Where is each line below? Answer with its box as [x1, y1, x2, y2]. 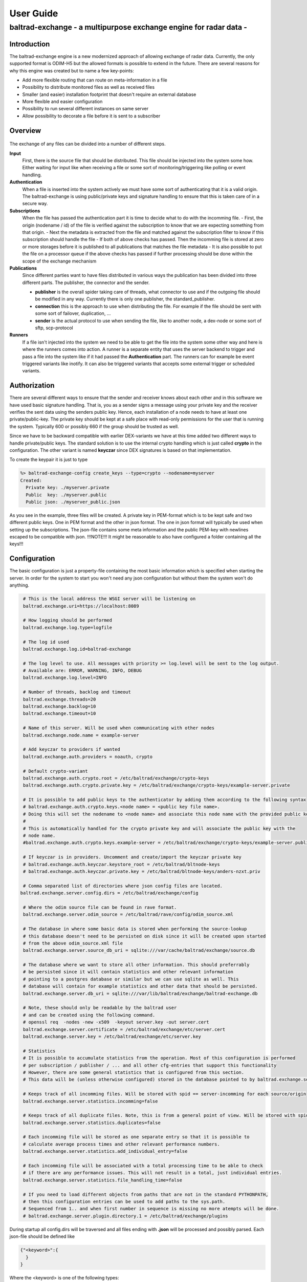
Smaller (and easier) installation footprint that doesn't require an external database [22, 91, 196, 97]
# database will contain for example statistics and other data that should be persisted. [23, 984, 258, 989]
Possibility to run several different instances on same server [22, 106, 148, 112]
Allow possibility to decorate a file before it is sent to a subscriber [22, 113, 161, 119]
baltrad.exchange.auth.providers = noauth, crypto [23, 754, 153, 759]
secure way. [22, 201, 48, 207]
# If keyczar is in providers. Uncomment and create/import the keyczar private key [23, 854, 242, 860]
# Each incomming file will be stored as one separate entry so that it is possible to [23, 1134, 250, 1140]
